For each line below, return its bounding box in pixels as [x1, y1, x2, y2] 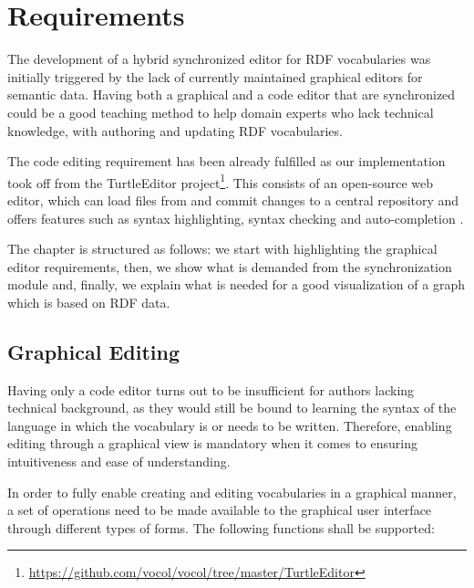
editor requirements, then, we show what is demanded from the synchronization [7, 257, 452, 276]
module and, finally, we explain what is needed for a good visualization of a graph [7, 275, 465, 294]
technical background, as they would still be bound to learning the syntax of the [7, 398, 457, 417]
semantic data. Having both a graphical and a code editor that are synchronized [7, 85, 456, 104]
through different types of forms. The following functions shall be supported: [7, 518, 435, 537]
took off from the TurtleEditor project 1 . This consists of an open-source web [7, 170, 434, 192]
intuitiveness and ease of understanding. [7, 452, 231, 471]
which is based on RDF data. [7, 292, 170, 311]
